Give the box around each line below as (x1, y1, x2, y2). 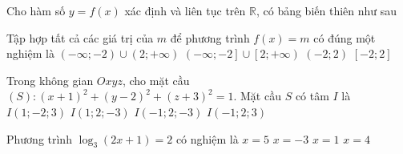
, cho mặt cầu (122, 71, 190, 88)
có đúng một (313, 29, 376, 46)
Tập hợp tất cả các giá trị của (6, 29, 154, 46)
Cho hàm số (6, 2, 66, 18)
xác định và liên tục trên (124, 2, 246, 18)
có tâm (295, 87, 329, 104)
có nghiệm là (175, 130, 239, 147)
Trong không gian (6, 71, 94, 88)
